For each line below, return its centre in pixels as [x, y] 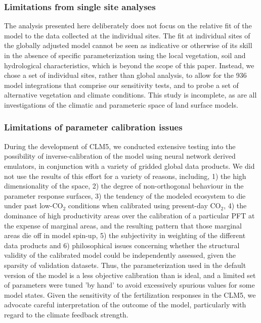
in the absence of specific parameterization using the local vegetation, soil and [125, 55]
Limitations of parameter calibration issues [93, 127]
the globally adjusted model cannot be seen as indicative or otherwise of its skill [128, 45]
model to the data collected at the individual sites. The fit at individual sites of [127, 35]
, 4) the [235, 205]
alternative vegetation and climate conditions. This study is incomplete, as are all [130, 95]
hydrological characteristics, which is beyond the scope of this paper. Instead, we [129, 65]
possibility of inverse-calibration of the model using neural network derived [120, 156]
